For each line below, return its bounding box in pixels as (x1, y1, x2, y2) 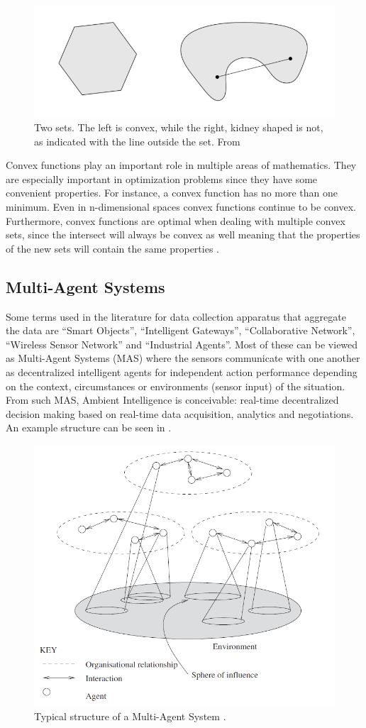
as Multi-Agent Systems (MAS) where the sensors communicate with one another (6, 351, 360, 365)
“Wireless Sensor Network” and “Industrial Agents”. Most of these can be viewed (6, 336, 358, 351)
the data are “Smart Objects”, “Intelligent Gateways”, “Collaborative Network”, (6, 323, 355, 338)
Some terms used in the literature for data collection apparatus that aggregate (6, 309, 346, 324)
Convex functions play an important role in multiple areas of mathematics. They (6, 158, 357, 172)
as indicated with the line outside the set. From (34, 133, 240, 148)
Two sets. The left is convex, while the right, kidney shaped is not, (34, 120, 323, 135)
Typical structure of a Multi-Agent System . (34, 708, 226, 723)
